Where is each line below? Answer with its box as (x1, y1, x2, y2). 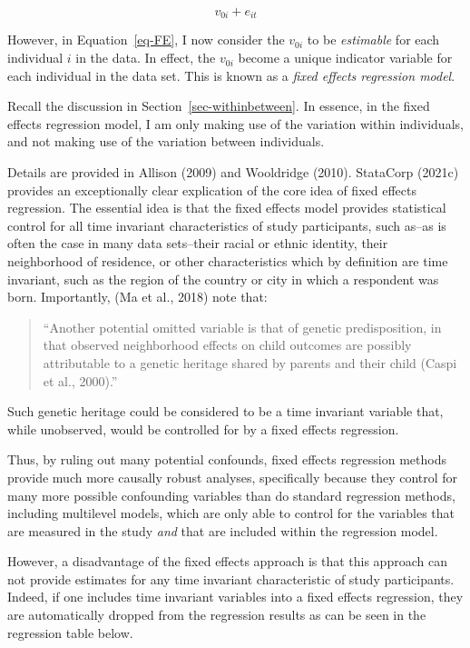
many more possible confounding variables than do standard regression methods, (7, 485, 455, 504)
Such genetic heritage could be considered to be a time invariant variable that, (7, 402, 444, 421)
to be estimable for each (307, 30, 440, 49)
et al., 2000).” (43, 371, 118, 390)
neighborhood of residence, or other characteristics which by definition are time (7, 251, 448, 270)
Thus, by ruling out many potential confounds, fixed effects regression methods (7, 450, 446, 469)
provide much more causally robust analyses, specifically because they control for (7, 467, 458, 486)
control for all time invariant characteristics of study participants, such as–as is (7, 215, 446, 234)
